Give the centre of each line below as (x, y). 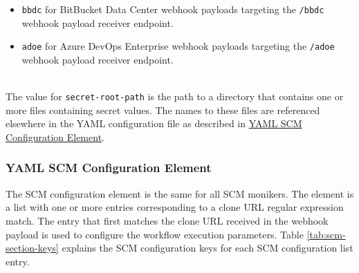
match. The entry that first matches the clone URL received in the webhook (167, 220)
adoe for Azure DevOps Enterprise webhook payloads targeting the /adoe (178, 46)
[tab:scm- (326, 234)
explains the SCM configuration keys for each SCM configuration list (208, 248)
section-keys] (32, 248)
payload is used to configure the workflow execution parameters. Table (155, 234)
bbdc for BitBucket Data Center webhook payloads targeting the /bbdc (173, 9)
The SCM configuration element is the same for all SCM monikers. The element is (180, 193)
